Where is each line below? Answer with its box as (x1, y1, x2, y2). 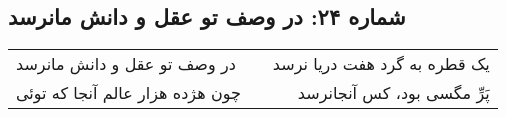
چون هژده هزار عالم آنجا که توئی (16, 81, 241, 105)
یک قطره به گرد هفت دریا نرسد (272, 52, 490, 76)
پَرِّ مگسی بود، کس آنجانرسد (297, 81, 490, 105)
